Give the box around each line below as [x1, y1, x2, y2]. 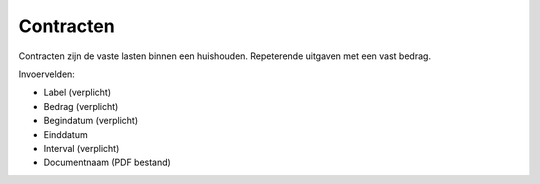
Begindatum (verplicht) [43, 115, 139, 127]
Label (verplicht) [43, 86, 112, 99]
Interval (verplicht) [43, 142, 120, 154]
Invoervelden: [18, 68, 75, 80]
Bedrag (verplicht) [43, 100, 119, 112]
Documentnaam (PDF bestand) [43, 156, 172, 169]
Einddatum [43, 128, 89, 140]
